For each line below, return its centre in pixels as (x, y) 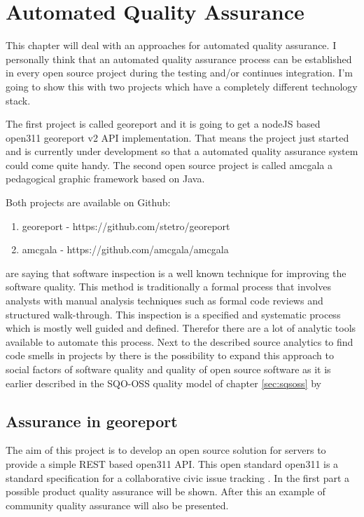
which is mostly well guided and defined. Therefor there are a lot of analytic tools (181, 328)
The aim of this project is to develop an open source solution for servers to (166, 450)
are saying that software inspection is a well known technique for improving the (176, 273)
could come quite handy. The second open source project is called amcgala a (169, 164)
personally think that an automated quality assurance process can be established (179, 59)
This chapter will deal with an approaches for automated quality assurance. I (171, 45)
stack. (18, 100)
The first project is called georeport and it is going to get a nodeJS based (163, 124)
